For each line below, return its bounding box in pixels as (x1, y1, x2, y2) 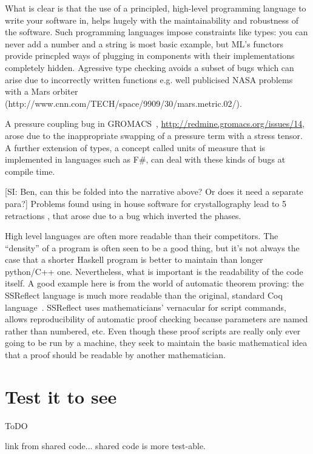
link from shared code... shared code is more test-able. (5, 439, 206, 452)
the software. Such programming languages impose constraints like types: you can (5, 25, 308, 38)
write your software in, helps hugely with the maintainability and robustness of (5, 13, 298, 26)
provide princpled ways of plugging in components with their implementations (5, 49, 295, 62)
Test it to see (5, 384, 117, 408)
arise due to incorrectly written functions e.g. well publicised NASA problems (5, 73, 293, 86)
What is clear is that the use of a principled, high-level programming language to (5, 2, 306, 14)
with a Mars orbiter (5, 85, 78, 98)
